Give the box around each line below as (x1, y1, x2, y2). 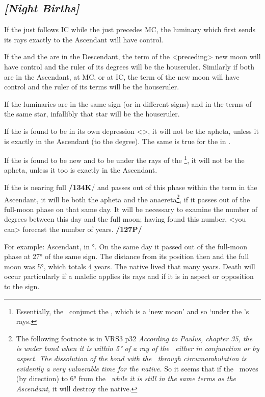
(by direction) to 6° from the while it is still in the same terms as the (16, 373, 236, 384)
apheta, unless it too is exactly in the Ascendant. (4, 165, 157, 175)
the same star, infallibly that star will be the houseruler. (4, 108, 180, 119)
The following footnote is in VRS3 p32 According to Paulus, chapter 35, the (16, 333, 253, 343)
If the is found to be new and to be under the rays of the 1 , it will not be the (4, 153, 245, 165)
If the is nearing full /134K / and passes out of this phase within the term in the (4, 181, 257, 192)
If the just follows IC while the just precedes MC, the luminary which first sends (4, 24, 255, 35)
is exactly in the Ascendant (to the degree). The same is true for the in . (4, 135, 231, 146)
